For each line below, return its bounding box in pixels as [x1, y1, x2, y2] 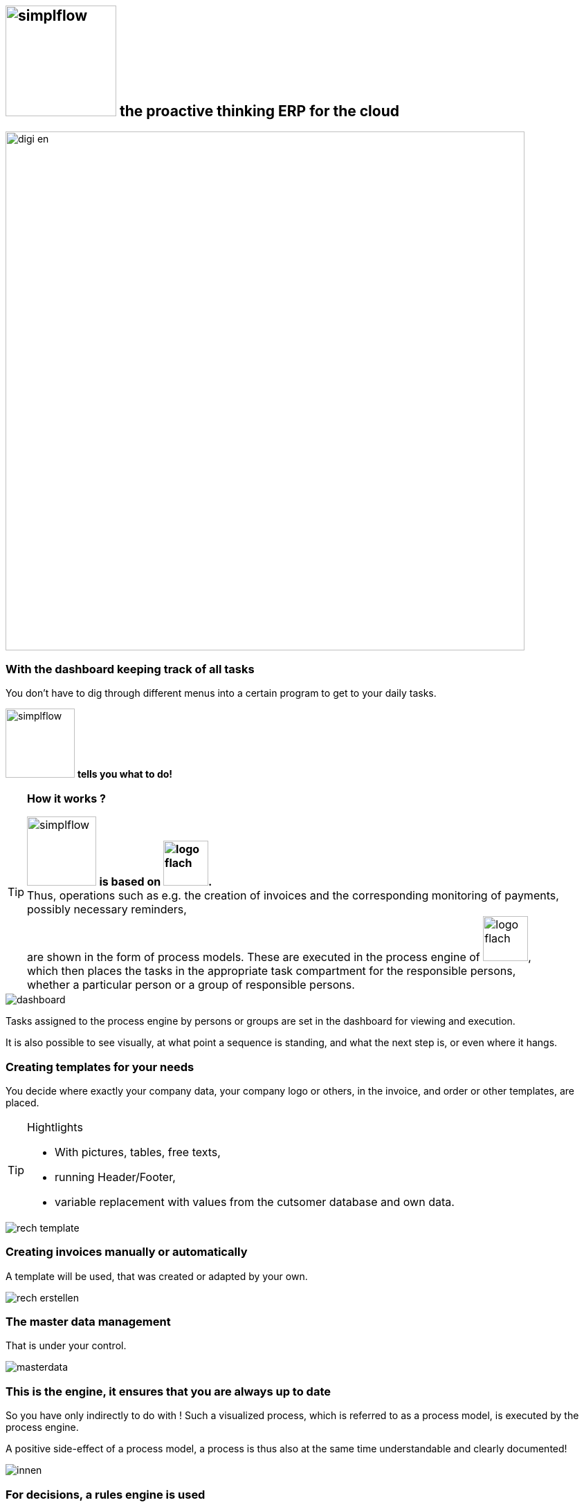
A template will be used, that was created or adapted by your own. [6, 1270, 308, 1282]
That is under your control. [6, 1340, 127, 1352]
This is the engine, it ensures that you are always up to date [6, 1384, 331, 1398]
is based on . [99, 875, 212, 889]
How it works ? [27, 792, 106, 806]
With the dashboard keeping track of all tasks [6, 661, 255, 676]
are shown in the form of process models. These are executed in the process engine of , [27, 950, 531, 965]
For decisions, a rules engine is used [6, 1487, 206, 1501]
